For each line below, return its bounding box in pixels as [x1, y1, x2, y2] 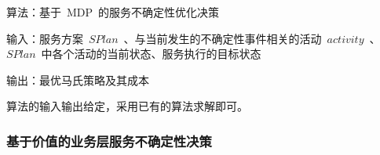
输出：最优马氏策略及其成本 [6, 71, 149, 88]
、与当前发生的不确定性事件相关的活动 [123, 30, 322, 46]
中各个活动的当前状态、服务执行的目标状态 [41, 45, 261, 62]
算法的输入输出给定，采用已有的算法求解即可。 [6, 98, 248, 114]
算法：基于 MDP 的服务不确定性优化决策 [6, 4, 220, 20]
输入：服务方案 [6, 30, 83, 46]
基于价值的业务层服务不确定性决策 [6, 131, 212, 150]
